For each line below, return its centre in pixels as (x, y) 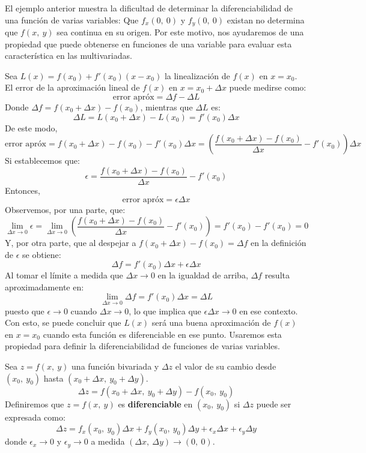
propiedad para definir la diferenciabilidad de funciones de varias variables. (142, 346)
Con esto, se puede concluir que (63, 322)
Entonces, (23, 190)
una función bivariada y (115, 366)
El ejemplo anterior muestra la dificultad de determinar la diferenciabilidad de (149, 8)
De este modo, (31, 127)
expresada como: (35, 417)
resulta (277, 275)
